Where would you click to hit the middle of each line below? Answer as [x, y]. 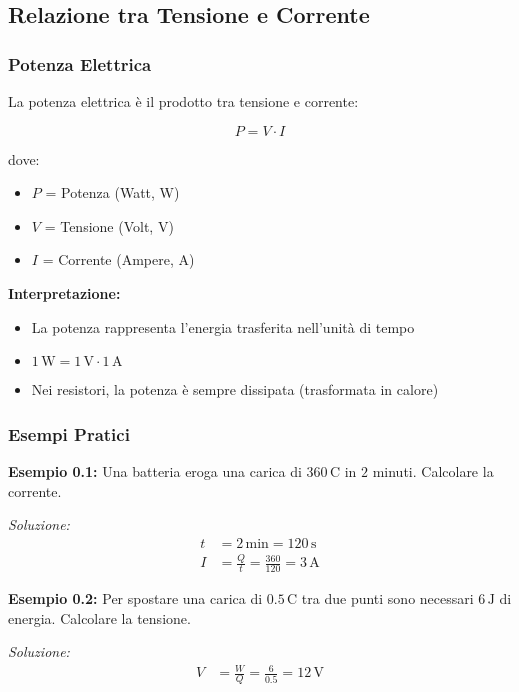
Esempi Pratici [69, 433]
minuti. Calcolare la [433, 470]
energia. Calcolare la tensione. [99, 617]
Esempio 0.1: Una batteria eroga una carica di [155, 470]
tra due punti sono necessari [387, 597]
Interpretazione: [64, 292]
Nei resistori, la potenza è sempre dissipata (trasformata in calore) [235, 389]
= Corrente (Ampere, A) [118, 259]
